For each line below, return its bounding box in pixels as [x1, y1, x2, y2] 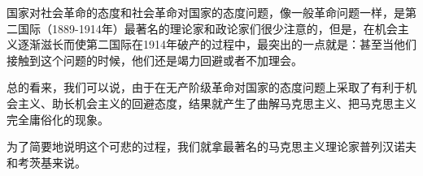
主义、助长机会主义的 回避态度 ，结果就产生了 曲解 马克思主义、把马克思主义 [17, 94, 416, 111]
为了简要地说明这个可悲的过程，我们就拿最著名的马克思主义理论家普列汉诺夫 [7, 138, 416, 155]
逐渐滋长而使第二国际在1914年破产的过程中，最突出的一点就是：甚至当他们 [17, 36, 416, 53]
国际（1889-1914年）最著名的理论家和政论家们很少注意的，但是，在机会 [17, 19, 398, 36]
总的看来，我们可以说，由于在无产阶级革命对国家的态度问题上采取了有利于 [7, 79, 405, 96]
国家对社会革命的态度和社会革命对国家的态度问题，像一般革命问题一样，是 [7, 4, 405, 20]
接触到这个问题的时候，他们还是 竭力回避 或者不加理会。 [7, 51, 303, 68]
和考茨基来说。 [7, 153, 86, 170]
